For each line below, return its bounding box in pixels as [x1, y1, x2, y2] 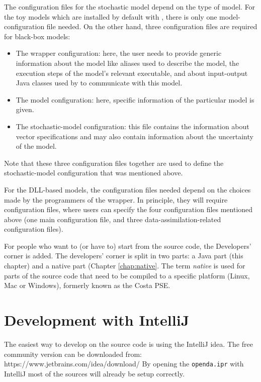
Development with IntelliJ [4, 310, 190, 330]
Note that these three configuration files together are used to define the [4, 157, 224, 168]
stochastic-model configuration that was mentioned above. [4, 167, 183, 178]
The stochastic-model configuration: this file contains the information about [16, 121, 249, 131]
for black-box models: [4, 31, 70, 41]
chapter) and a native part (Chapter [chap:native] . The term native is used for [4, 260, 245, 271]
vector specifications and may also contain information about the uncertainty [16, 131, 253, 141]
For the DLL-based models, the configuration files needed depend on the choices [4, 184, 251, 195]
